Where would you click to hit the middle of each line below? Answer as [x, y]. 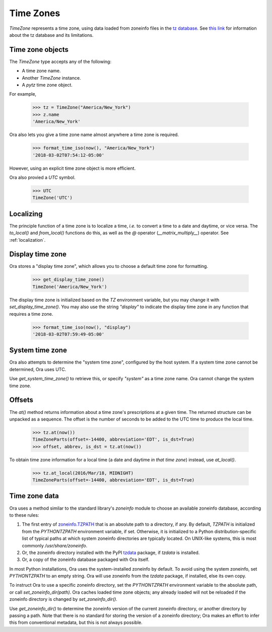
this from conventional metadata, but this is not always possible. [76, 622]
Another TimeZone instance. [51, 78]
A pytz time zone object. [47, 85]
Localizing [26, 214]
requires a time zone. [31, 314]
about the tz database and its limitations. [51, 35]
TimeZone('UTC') [53, 198]
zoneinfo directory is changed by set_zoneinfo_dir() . [63, 599]
